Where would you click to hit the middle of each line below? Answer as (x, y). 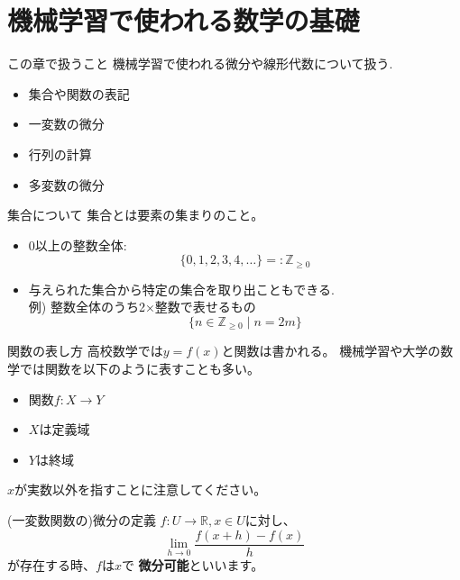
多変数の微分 (66, 184)
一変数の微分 (66, 124)
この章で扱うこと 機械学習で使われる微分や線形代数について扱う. (200, 63)
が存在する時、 (51, 564)
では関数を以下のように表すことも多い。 (139, 368)
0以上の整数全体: (78, 245)
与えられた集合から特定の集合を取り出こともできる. (181, 289)
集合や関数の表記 (79, 93)
